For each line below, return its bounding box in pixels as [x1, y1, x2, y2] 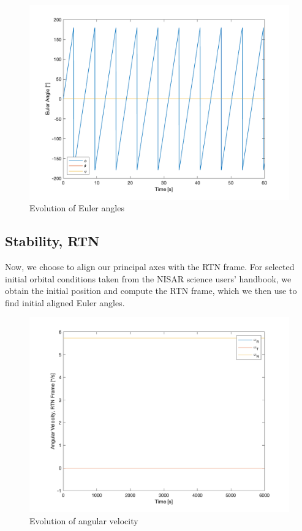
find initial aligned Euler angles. [5, 296, 125, 309]
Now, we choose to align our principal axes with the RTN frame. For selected [5, 260, 295, 273]
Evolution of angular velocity [29, 514, 138, 527]
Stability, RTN [5, 232, 100, 250]
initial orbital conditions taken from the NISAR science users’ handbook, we [5, 272, 292, 285]
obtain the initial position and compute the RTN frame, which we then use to [5, 284, 297, 297]
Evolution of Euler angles [29, 201, 124, 214]
